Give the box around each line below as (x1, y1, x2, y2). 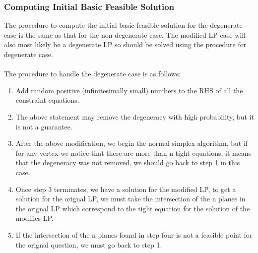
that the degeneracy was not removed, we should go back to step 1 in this (15, 157, 240, 168)
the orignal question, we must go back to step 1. (15, 239, 162, 250)
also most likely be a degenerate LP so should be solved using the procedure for (4, 39, 247, 50)
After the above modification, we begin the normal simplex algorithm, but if (15, 138, 248, 148)
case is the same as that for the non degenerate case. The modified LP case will (4, 29, 246, 40)
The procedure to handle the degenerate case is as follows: (4, 68, 181, 79)
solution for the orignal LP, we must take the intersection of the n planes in (15, 193, 246, 204)
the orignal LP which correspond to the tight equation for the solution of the (15, 203, 250, 213)
